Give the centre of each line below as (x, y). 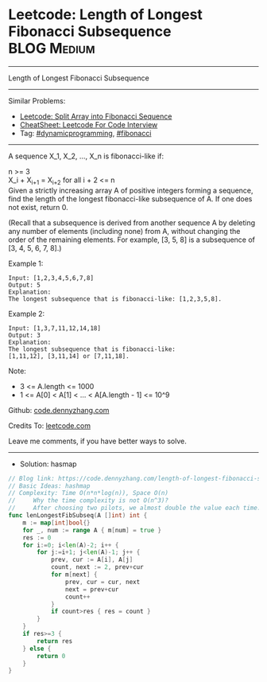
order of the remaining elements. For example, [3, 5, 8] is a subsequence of (132, 240)
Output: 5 (25, 285)
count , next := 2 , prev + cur (97, 567)
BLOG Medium (52, 49)
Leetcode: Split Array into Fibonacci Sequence (96, 116)
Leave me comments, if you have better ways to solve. (97, 441)
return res (55, 641)
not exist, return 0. (39, 207)
